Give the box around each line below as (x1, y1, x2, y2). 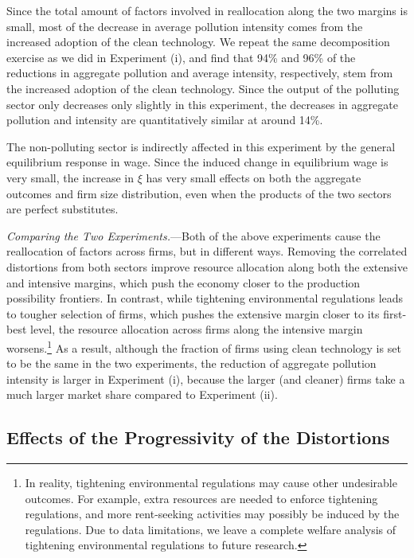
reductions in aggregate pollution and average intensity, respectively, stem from (6, 64, 393, 81)
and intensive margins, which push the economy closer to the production (6, 274, 361, 291)
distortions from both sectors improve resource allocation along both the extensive (6, 258, 408, 275)
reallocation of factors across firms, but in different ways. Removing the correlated (6, 243, 408, 259)
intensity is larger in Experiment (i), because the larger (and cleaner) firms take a (6, 370, 405, 387)
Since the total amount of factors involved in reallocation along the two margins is (6, 2, 408, 18)
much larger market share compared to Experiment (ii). (6, 386, 278, 403)
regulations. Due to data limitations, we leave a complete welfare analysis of (25, 521, 396, 537)
